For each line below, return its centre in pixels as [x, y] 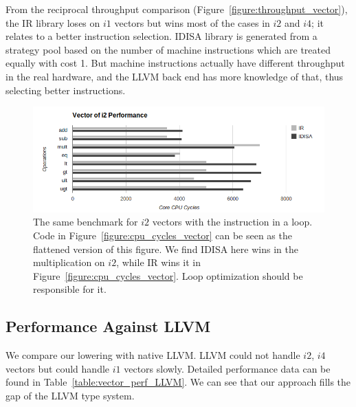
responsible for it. [70, 289]
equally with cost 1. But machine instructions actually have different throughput [175, 63]
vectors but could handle [58, 368]
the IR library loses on [53, 22]
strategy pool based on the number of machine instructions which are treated [168, 49]
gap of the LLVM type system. [70, 395]
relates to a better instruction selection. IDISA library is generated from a [162, 36]
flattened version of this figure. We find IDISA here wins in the [166, 249]
